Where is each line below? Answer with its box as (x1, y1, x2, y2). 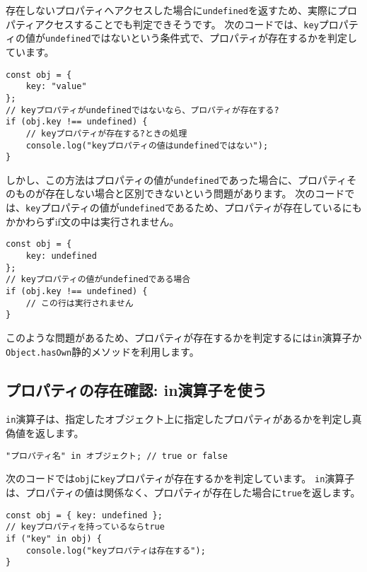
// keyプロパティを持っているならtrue (6, 522, 165, 532)
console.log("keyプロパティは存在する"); (25, 545, 206, 556)
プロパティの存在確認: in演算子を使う (6, 378, 267, 400)
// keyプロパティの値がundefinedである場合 (6, 274, 191, 285)
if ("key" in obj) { (6, 533, 103, 544)
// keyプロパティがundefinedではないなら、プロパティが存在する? (6, 105, 279, 115)
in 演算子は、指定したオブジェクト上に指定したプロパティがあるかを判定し (6, 412, 352, 426)
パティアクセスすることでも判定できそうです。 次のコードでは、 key (6, 16, 319, 31)
